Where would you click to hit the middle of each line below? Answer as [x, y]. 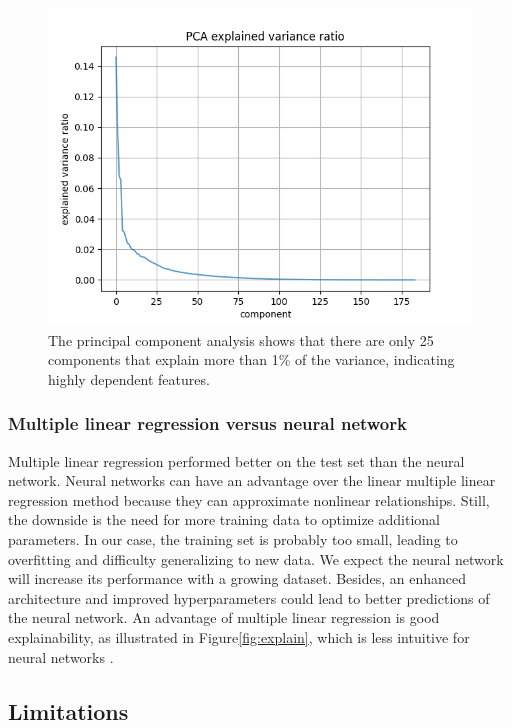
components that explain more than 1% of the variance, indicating [251, 359]
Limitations [68, 710]
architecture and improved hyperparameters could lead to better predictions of [249, 597]
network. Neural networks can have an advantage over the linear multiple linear [252, 480]
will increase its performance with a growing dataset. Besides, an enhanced [237, 578]
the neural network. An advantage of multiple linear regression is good [224, 617]
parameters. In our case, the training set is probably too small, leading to [233, 538]
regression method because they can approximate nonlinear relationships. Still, [249, 499]
